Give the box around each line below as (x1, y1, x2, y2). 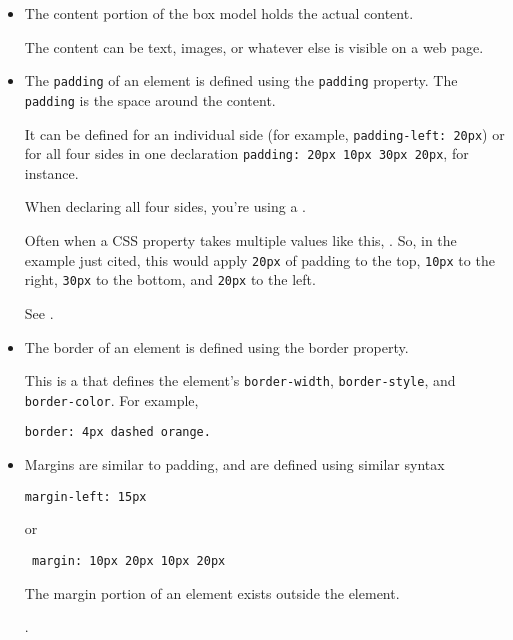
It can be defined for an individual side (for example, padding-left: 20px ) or (24, 123, 505, 144)
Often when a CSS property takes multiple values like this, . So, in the (24, 230, 457, 250)
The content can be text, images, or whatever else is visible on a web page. (24, 36, 484, 57)
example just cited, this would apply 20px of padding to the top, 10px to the (24, 249, 495, 270)
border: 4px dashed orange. (24, 425, 211, 440)
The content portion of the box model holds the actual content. (24, 3, 414, 23)
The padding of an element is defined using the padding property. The (24, 70, 458, 91)
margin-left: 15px (24, 489, 147, 504)
